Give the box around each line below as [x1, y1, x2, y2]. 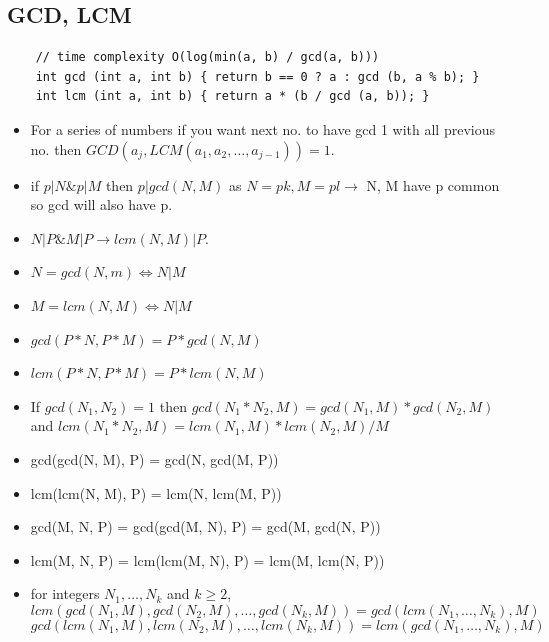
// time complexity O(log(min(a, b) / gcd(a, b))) [35, 50, 380, 65]
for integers [30, 583, 100, 604]
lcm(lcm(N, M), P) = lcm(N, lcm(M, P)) [30, 482, 282, 503]
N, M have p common [366, 174, 500, 195]
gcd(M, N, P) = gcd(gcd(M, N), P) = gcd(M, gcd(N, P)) [30, 516, 381, 537]
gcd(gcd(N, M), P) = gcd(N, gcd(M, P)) [30, 448, 279, 469]
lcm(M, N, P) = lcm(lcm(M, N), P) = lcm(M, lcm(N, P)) [30, 549, 385, 570]
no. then [30, 138, 82, 159]
